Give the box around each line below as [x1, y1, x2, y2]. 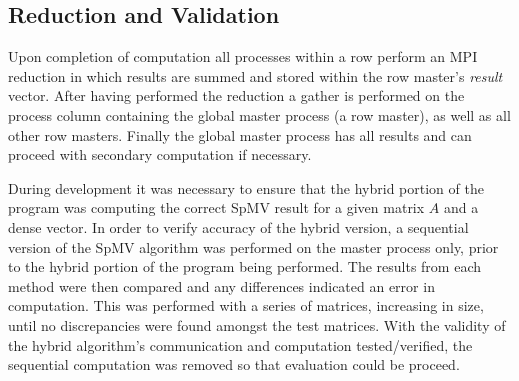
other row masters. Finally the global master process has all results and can [8, 124, 472, 145]
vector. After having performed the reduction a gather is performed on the [8, 85, 465, 106]
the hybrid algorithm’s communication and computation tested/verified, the [8, 334, 473, 355]
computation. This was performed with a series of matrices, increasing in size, [8, 295, 484, 316]
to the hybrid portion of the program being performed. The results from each [8, 256, 482, 277]
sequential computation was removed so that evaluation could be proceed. [8, 354, 460, 375]
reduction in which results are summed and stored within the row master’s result [8, 65, 503, 86]
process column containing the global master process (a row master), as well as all [8, 104, 511, 125]
